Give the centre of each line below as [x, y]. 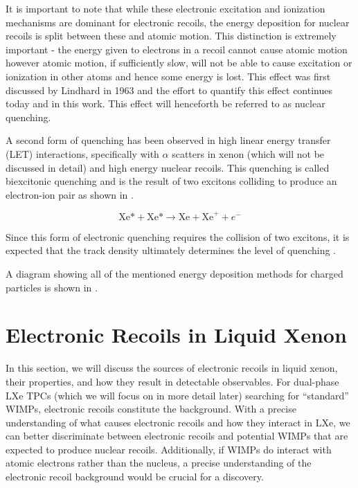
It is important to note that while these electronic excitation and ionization [165, 8]
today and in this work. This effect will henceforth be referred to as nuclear [165, 103]
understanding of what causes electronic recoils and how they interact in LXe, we [178, 422]
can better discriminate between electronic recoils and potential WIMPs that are [177, 436]
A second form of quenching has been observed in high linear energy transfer [168, 140]
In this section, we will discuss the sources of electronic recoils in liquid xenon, [172, 368]
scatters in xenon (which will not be [248, 153]
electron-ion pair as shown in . [70, 194]
